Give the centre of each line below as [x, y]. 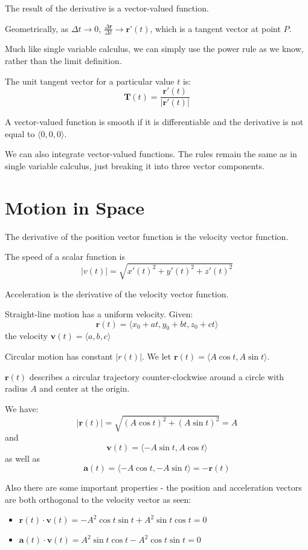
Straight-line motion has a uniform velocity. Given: [99, 314]
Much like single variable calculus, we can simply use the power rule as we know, [154, 49]
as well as [23, 458]
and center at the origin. [85, 388]
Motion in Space [75, 207]
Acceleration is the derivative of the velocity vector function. [117, 293]
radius [16, 388]
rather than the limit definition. [63, 61]
